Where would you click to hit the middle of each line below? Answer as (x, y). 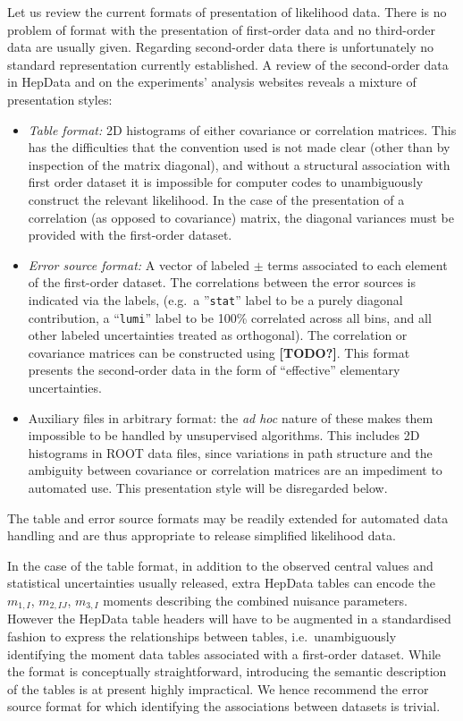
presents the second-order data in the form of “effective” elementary (214, 370)
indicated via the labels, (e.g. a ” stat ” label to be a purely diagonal (215, 299)
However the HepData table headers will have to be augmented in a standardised (229, 619)
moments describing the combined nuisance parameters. (255, 600)
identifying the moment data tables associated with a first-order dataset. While (224, 653)
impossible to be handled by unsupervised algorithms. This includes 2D (224, 435)
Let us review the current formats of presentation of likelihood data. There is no (227, 12)
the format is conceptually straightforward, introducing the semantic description (227, 671)
